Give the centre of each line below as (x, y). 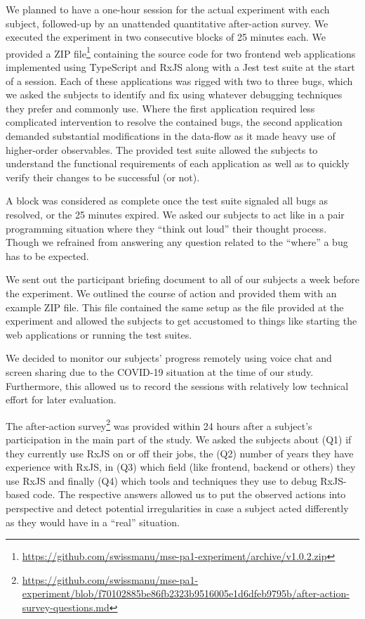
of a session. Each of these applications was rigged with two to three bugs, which (179, 80)
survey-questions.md (66, 607)
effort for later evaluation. (61, 399)
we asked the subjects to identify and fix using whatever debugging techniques (174, 95)
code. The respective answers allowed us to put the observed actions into (189, 494)
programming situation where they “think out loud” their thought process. (166, 228)
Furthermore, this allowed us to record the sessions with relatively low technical (177, 385)
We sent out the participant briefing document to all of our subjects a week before (182, 279)
